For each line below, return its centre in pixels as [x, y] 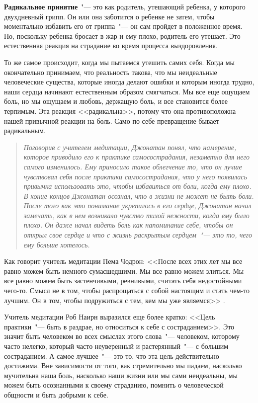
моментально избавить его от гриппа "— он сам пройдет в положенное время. [123, 26]
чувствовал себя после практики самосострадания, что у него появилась [135, 176]
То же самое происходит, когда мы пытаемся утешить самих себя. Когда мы [119, 62]
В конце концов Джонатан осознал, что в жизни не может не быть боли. [139, 196]
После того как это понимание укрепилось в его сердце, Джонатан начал [137, 205]
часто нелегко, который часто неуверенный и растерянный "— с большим [116, 346]
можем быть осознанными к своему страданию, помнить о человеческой [114, 385]
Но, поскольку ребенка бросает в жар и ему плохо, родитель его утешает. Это [122, 36]
